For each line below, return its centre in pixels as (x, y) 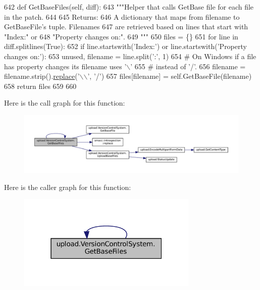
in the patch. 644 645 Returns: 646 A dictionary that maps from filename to (122, 16)
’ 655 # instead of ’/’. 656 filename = (188, 66)
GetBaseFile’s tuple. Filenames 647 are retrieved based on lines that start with (126, 27)
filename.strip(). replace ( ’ (42, 76)
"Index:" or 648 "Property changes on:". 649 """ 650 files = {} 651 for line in (121, 36)
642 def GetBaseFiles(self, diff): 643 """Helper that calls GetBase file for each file (129, 7)
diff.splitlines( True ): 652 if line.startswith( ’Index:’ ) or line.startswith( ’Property (125, 46)
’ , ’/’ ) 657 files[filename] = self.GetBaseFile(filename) (170, 76)
